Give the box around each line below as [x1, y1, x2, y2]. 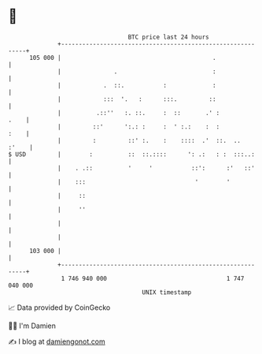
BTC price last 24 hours [127, 33, 210, 41]
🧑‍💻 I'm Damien [8, 321, 57, 330]
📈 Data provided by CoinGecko [8, 303, 111, 312]
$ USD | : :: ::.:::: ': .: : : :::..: [8, 150, 256, 158]
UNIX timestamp [142, 288, 192, 296]
